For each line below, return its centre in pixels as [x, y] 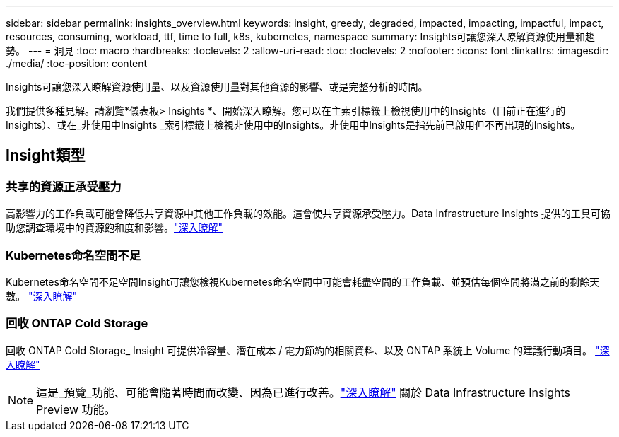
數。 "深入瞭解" [41, 296]
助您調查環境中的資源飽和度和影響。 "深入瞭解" [114, 228]
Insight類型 [46, 156]
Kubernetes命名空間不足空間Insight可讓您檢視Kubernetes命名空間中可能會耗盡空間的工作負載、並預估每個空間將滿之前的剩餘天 [302, 281]
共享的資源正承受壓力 [64, 186]
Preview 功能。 [76, 409]
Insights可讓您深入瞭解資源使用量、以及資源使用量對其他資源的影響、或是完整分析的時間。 [217, 87]
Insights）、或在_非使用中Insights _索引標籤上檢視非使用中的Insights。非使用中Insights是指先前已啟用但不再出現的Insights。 [293, 125]
